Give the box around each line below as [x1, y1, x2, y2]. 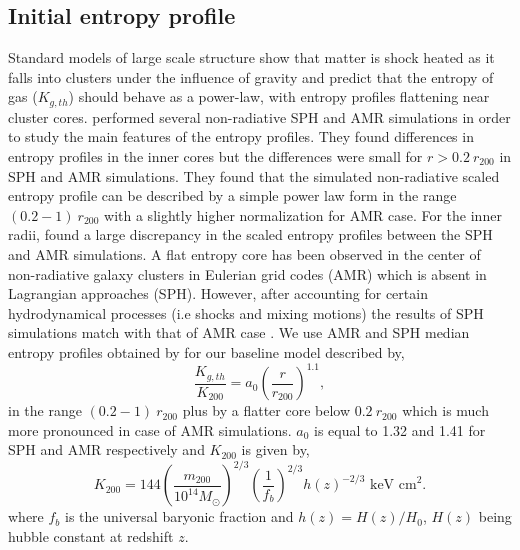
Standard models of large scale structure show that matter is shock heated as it [8, 47, 495, 68]
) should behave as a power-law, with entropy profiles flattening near [68, 86, 490, 107]
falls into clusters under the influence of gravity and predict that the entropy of [8, 66, 494, 87]
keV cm [370, 478, 417, 493]
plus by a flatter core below [182, 400, 351, 421]
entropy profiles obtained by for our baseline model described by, [8, 341, 405, 362]
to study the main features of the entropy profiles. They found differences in [8, 126, 474, 147]
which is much [402, 400, 489, 421]
